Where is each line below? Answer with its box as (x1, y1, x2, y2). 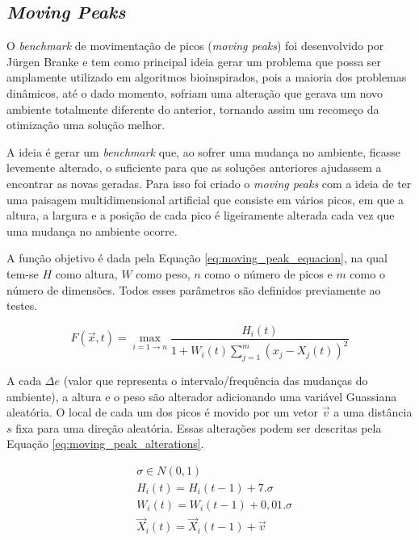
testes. (6, 297, 38, 314)
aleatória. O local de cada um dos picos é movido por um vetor (6, 404, 319, 421)
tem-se (6, 265, 39, 282)
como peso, (136, 265, 191, 282)
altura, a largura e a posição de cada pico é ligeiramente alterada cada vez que (6, 207, 395, 224)
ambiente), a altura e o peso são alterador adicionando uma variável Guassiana (6, 387, 397, 404)
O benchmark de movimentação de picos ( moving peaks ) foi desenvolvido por (6, 37, 384, 54)
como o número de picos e (204, 265, 333, 282)
